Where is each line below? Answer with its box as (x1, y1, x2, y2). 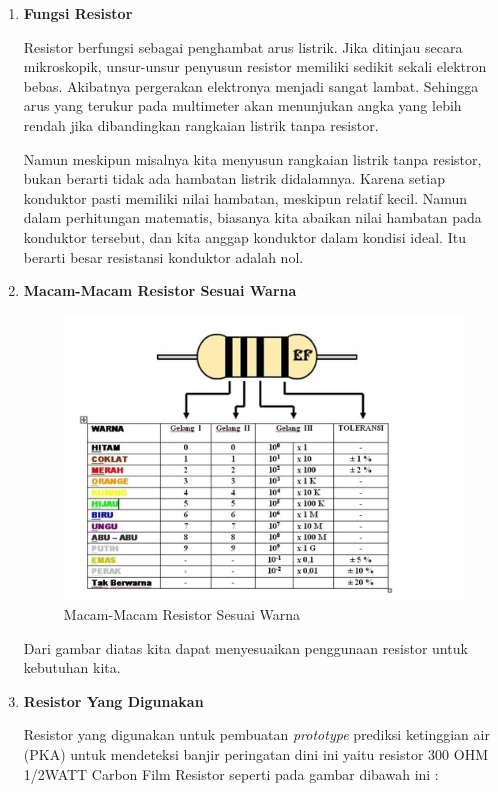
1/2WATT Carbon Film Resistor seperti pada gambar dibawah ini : (23, 763, 439, 784)
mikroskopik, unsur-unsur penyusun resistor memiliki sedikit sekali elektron (23, 56, 487, 77)
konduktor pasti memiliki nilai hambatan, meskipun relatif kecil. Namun (23, 187, 468, 208)
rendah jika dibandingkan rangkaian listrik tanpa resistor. (23, 114, 379, 135)
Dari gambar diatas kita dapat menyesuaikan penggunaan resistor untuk (23, 637, 468, 658)
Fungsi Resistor (23, 3, 133, 23)
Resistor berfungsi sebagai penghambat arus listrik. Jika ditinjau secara (23, 36, 463, 57)
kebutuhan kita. (23, 657, 121, 678)
